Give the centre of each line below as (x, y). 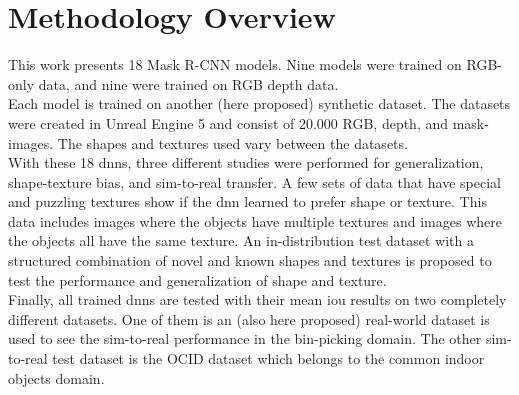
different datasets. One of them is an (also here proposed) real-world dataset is (249, 318)
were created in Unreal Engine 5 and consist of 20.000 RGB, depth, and (228, 122)
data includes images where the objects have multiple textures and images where (255, 220)
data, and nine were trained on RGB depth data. (188, 83)
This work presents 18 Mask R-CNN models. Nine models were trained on (235, 64)
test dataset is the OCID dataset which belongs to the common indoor (268, 358)
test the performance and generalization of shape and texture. (197, 279)
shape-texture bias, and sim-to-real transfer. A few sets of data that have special (254, 181)
